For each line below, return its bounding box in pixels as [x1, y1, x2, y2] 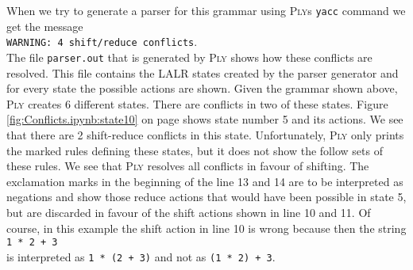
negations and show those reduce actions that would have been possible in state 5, [6, 188, 407, 205]
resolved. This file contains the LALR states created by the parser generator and [6, 64, 399, 81]
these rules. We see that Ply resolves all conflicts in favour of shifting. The [6, 158, 369, 174]
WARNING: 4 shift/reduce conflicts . [6, 33, 198, 50]
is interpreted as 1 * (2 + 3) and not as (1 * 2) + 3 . [6, 248, 276, 264]
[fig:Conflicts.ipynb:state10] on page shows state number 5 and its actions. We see [6, 111, 403, 127]
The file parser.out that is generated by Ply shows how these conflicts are [6, 48, 372, 65]
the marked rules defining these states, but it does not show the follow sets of [6, 142, 383, 158]
